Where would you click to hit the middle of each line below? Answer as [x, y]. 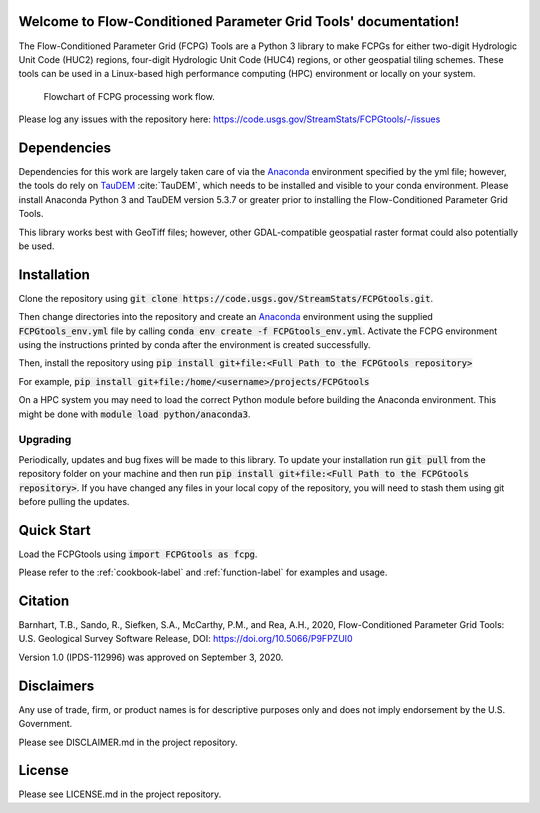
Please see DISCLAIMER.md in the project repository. [128, 742]
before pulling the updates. [74, 501]
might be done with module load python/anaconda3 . [134, 414]
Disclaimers [56, 685]
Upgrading [45, 440]
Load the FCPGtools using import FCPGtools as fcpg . [138, 554]
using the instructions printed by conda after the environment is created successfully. [194, 345]
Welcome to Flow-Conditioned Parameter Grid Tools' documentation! [239, 21]
